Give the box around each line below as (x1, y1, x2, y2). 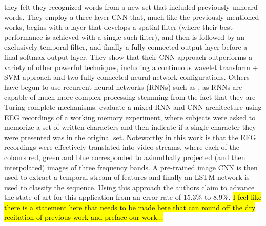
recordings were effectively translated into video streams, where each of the (4, 142, 239, 152)
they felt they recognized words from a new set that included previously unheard (4, 2, 258, 12)
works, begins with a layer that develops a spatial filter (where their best (4, 21, 233, 32)
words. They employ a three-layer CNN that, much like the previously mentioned (4, 11, 259, 22)
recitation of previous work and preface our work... (4, 212, 163, 222)
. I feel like (228, 192, 262, 202)
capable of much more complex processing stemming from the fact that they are (4, 92, 256, 102)
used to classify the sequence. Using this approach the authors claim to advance (4, 182, 255, 192)
